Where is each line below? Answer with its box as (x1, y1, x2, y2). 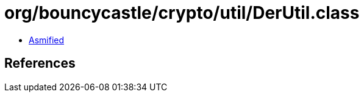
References (4, 56, 76, 71)
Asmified (29, 34, 65, 45)
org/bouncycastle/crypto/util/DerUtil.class (4, 2, 360, 23)
